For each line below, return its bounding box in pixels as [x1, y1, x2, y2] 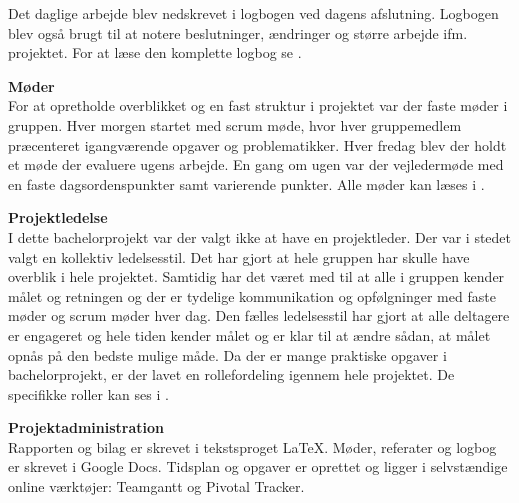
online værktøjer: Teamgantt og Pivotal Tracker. [8, 476, 305, 497]
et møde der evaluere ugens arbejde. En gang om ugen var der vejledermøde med [8, 154, 504, 175]
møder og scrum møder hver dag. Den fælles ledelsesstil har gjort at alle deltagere [8, 305, 510, 326]
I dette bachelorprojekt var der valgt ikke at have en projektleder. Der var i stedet [8, 226, 512, 247]
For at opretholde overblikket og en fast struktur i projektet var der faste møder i [8, 95, 508, 116]
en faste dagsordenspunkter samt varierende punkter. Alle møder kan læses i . [8, 173, 485, 194]
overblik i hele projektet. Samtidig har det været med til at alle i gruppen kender [8, 266, 505, 287]
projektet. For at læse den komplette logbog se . [8, 42, 302, 63]
